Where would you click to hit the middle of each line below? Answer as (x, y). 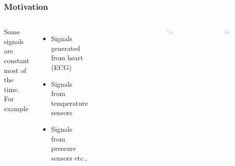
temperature (70, 103)
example (16, 108)
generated (66, 48)
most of (15, 70)
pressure (63, 148)
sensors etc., (69, 157)
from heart (67, 58)
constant (17, 60)
